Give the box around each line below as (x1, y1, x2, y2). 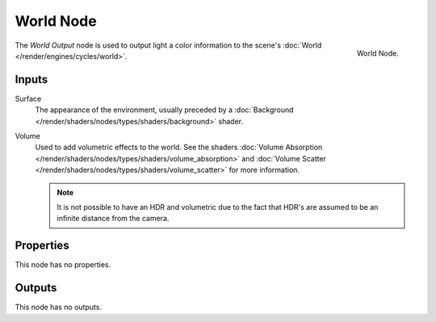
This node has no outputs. (15, 303, 103, 312)
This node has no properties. (15, 260, 111, 270)
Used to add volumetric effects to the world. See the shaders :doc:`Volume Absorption (35, 142, 323, 153)
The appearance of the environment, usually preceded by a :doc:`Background (35, 105, 294, 115)
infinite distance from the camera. (57, 214, 170, 224)
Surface (15, 94, 42, 103)
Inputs (15, 73, 48, 86)
